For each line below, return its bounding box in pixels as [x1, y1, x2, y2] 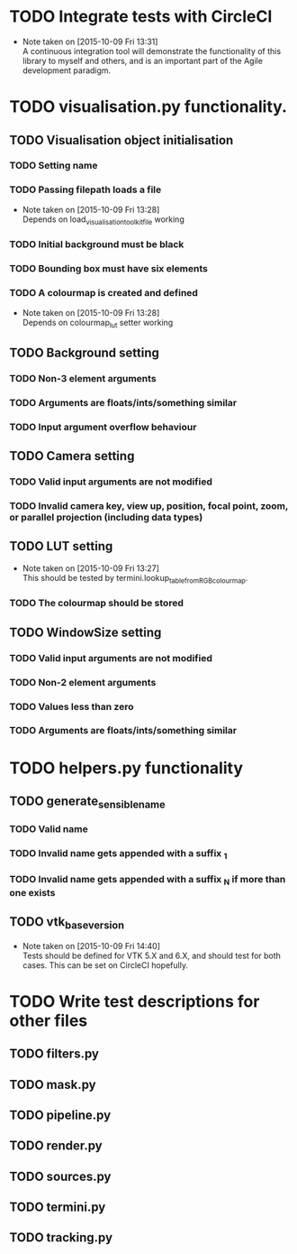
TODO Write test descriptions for [9, 991, 260, 1011]
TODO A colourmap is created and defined [9, 287, 198, 300]
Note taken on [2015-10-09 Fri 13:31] [22, 36, 158, 47]
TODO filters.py [9, 1047, 99, 1062]
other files [9, 1010, 88, 1030]
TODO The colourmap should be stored [9, 597, 184, 610]
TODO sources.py [9, 1168, 112, 1184]
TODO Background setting [9, 345, 160, 360]
